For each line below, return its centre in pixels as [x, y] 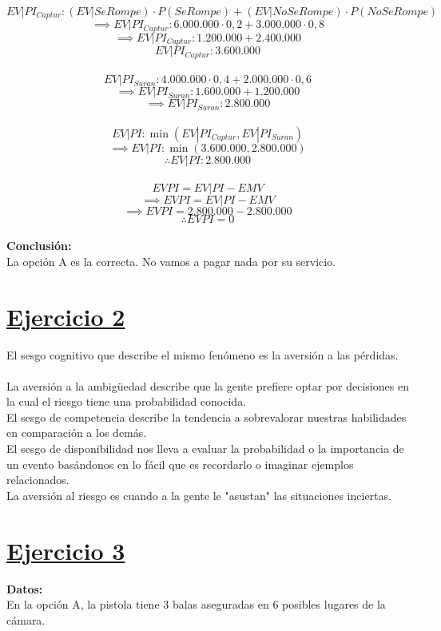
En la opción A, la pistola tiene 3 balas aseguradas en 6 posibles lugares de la [196, 604]
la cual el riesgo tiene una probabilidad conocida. [127, 401]
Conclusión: [39, 246]
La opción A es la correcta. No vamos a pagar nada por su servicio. [171, 261]
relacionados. [38, 480]
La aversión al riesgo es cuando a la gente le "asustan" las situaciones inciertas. [199, 495]
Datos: [25, 588]
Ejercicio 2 [66, 316]
